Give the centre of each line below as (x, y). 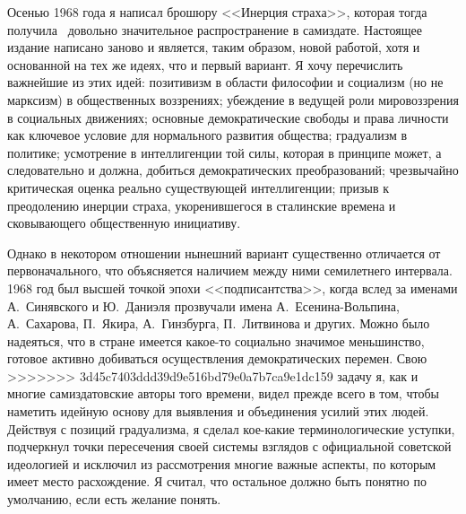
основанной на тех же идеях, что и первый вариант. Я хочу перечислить (205, 64)
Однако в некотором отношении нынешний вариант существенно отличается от (224, 253)
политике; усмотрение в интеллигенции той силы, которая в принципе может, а (224, 152)
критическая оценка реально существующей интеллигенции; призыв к (198, 187)
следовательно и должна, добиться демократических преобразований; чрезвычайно (233, 170)
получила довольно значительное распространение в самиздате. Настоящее (215, 29)
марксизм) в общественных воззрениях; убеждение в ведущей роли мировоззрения (233, 99)
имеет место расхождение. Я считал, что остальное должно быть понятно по (217, 481)
